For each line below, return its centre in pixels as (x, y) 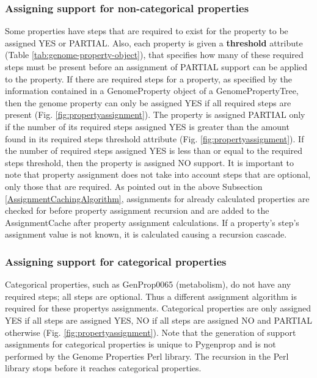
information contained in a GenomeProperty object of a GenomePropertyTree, (152, 91)
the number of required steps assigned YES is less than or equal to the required (154, 151)
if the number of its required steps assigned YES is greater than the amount (147, 126)
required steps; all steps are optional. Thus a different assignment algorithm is (151, 296)
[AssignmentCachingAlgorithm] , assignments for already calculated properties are (157, 198)
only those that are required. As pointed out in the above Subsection (134, 186)
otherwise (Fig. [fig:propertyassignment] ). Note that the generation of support (151, 332)
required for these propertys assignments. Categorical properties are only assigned (158, 308)
